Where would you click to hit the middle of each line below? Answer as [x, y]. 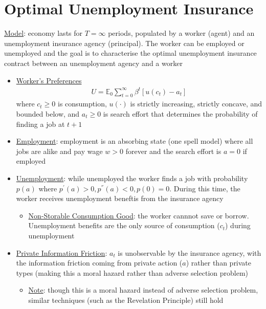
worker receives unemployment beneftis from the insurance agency [120, 198]
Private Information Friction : [62, 252]
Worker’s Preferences [49, 80]
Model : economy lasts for [43, 33]
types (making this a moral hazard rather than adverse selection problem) [132, 272]
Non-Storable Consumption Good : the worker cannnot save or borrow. [139, 215]
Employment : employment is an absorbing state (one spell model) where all [135, 141]
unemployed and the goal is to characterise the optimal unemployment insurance [130, 53]
